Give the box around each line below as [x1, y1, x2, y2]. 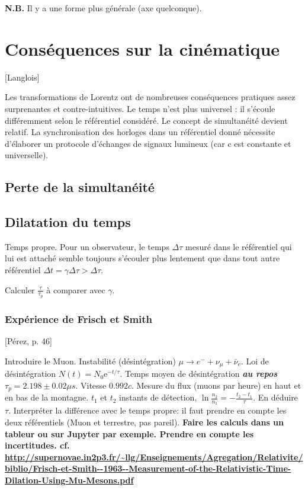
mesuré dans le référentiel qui [185, 240, 292, 252]
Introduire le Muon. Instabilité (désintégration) [5, 354, 176, 367]
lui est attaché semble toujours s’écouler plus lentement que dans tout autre [5, 252, 280, 264]
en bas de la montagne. [5, 391, 89, 403]
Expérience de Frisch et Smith [5, 311, 153, 326]
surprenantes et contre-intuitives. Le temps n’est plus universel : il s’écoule [5, 102, 275, 114]
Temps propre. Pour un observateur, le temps [5, 240, 169, 252]
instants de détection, [119, 391, 197, 403]
